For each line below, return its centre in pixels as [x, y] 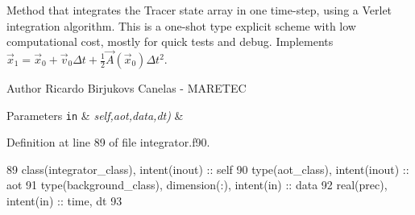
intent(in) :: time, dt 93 [64, 201]
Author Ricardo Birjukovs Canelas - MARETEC [127, 88]
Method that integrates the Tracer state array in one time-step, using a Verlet [199, 10]
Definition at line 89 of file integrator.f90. [108, 142]
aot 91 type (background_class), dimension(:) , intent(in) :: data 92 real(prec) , [197, 185]
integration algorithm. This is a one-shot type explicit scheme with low [181, 25]
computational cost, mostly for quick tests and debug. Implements [170, 41]
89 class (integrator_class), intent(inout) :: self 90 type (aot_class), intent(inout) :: [208, 169]
